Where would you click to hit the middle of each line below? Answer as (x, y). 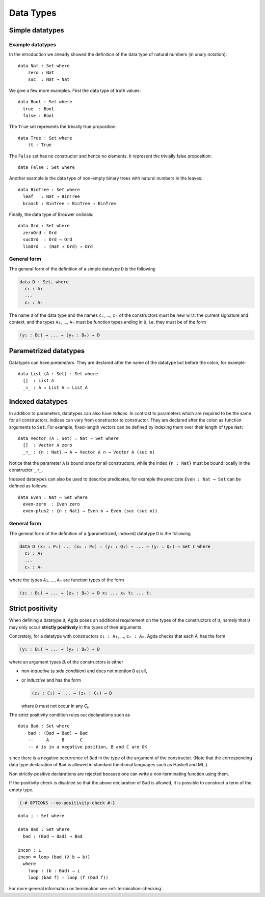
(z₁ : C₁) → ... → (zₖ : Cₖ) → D (72, 693)
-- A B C (55, 740)
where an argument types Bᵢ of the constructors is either (66, 662)
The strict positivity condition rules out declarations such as (69, 715)
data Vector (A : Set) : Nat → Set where (68, 438)
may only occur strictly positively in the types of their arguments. (76, 627)
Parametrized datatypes (47, 351)
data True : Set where (45, 138)
